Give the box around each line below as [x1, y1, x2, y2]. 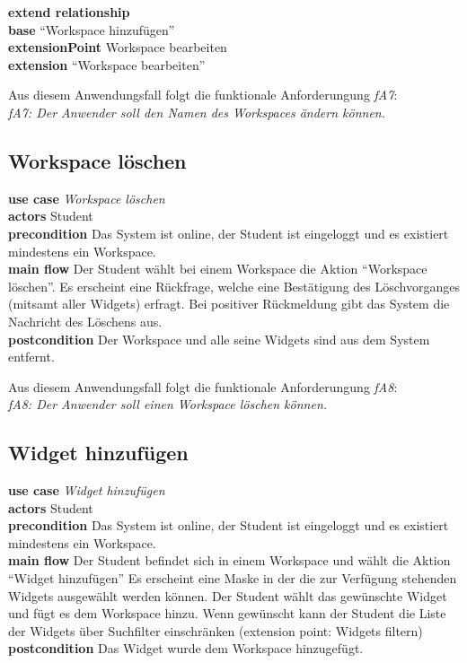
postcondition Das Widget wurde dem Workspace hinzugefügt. [8, 639, 364, 658]
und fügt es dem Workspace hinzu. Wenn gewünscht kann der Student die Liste [8, 604, 446, 623]
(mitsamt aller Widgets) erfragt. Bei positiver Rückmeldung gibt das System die [8, 294, 450, 313]
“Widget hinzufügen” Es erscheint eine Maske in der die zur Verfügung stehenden [8, 569, 457, 588]
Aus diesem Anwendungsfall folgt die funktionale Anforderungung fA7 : [8, 85, 398, 104]
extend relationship [8, 3, 130, 21]
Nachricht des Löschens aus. [8, 311, 163, 330]
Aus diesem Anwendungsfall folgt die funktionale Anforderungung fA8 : [8, 377, 398, 396]
